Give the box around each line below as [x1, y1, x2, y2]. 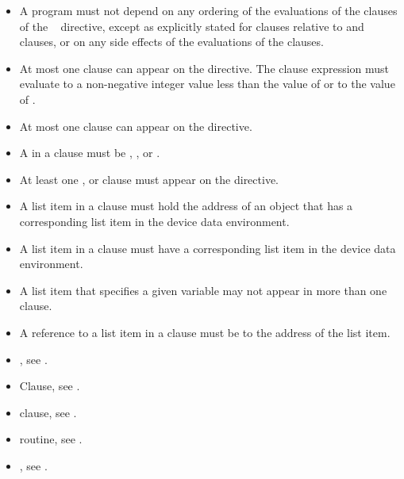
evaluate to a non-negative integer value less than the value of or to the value [19, 75, 395, 92]
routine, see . [19, 431, 83, 447]
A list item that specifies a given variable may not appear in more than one [19, 282, 387, 298]
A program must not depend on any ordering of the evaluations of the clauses [19, 2, 398, 18]
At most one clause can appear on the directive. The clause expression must [19, 59, 390, 76]
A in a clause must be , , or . [19, 144, 160, 161]
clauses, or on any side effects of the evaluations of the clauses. [19, 33, 324, 50]
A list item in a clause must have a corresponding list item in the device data [19, 239, 396, 256]
